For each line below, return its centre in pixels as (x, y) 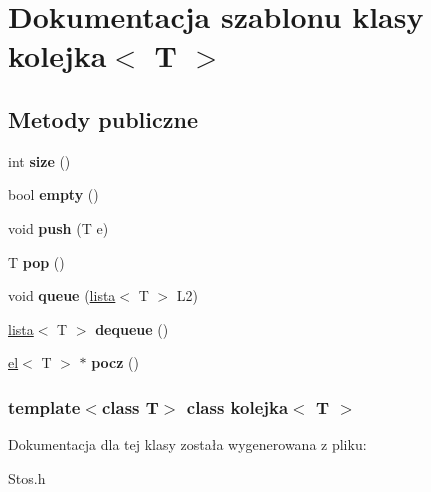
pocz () (115, 362)
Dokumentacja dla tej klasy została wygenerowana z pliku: (187, 444)
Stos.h (27, 477)
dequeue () (132, 328)
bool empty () (53, 194)
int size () (39, 160)
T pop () (36, 261)
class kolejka (237, 406)
